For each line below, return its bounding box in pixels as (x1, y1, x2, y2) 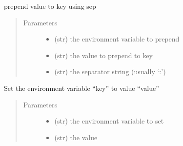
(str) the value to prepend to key (54, 50, 153, 60)
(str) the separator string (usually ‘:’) (54, 66, 166, 77)
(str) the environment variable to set (54, 116, 164, 126)
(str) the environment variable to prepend (54, 34, 180, 44)
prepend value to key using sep (4, 1, 96, 11)
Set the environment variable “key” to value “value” (4, 83, 159, 93)
